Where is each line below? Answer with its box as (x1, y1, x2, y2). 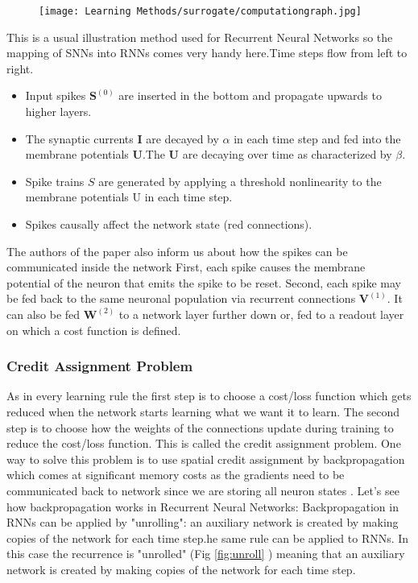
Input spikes (25, 87, 86, 104)
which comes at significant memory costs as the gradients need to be (6, 466, 345, 483)
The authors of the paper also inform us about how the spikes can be (6, 242, 348, 259)
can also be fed (6, 305, 81, 322)
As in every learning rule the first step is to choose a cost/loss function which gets (6, 387, 412, 404)
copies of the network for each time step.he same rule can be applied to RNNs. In (6, 529, 409, 546)
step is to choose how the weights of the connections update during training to (6, 419, 394, 436)
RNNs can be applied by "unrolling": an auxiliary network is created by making (6, 514, 399, 531)
